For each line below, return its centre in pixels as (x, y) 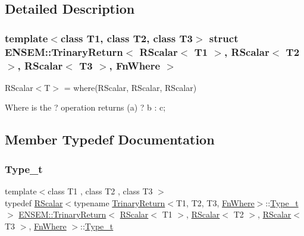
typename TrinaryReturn (120, 202)
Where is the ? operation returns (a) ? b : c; (85, 107)
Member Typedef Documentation (110, 139)
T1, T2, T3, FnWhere (215, 202)
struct (224, 38)
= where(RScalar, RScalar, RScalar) (130, 87)
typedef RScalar (34, 202)
